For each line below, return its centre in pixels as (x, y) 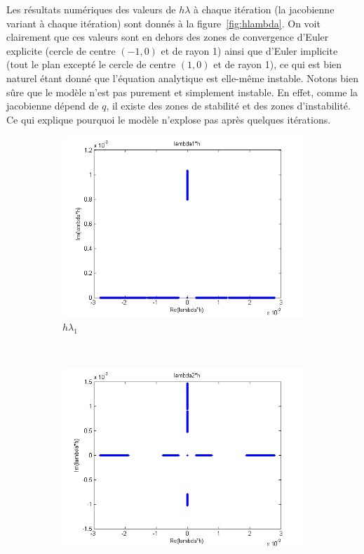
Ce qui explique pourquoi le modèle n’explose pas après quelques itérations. (169, 119)
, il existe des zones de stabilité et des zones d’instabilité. (228, 106)
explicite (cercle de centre (61, 50)
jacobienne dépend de (53, 106)
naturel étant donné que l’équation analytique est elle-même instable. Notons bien (182, 78)
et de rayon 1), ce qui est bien (278, 64)
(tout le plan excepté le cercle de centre (91, 64)
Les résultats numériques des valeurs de (91, 9)
